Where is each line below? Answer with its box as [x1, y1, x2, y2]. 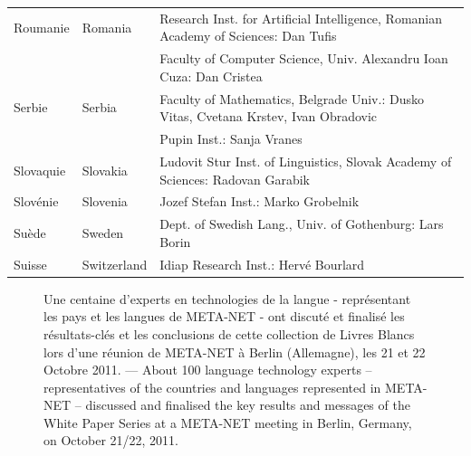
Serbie [14, 98, 48, 117]
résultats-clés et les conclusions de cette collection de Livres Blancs [43, 324, 415, 343]
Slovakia [82, 160, 128, 179]
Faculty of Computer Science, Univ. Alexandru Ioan [159, 49, 448, 68]
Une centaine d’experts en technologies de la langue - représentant [43, 289, 411, 308]
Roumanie [14, 17, 70, 36]
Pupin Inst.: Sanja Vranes [159, 129, 303, 148]
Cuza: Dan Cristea [159, 66, 263, 85]
